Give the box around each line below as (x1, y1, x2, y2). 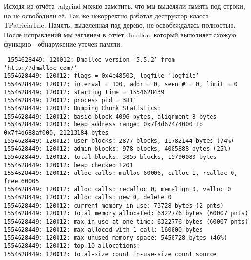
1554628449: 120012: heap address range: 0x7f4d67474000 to (4, 121, 203, 128)
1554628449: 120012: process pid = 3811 (4, 97, 137, 104)
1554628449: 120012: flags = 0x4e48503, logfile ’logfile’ (4, 72, 199, 80)
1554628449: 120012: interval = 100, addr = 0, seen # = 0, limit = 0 (4, 80, 238, 87)
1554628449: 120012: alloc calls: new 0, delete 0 (4, 194, 172, 201)
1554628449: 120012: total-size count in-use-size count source (4, 250, 217, 258)
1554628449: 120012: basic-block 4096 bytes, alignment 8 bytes (4, 113, 217, 120)
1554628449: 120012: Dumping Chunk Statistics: (4, 104, 161, 112)
